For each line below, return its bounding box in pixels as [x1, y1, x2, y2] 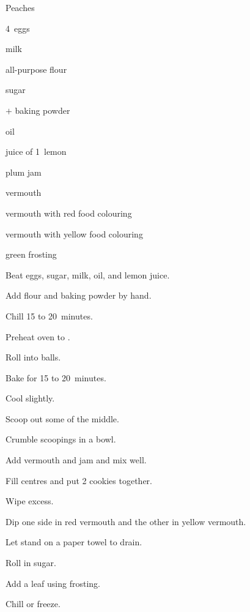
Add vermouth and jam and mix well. [6, 453, 147, 466]
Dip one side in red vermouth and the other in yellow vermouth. [6, 515, 246, 528]
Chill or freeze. [6, 597, 61, 610]
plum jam [6, 165, 42, 178]
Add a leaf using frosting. [6, 577, 100, 589]
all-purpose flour [6, 62, 67, 75]
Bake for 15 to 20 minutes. [6, 371, 106, 384]
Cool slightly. [6, 392, 55, 405]
